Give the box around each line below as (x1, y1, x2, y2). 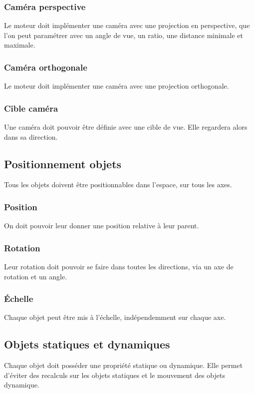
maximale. (4, 40, 35, 50)
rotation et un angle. (4, 271, 67, 281)
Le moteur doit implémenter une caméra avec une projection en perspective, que (4, 20, 250, 31)
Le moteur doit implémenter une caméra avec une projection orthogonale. (4, 81, 229, 91)
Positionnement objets (4, 156, 122, 171)
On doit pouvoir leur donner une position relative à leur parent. (4, 220, 199, 231)
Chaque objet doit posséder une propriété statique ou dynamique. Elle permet (4, 360, 243, 370)
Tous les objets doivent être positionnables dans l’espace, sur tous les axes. (4, 179, 232, 190)
